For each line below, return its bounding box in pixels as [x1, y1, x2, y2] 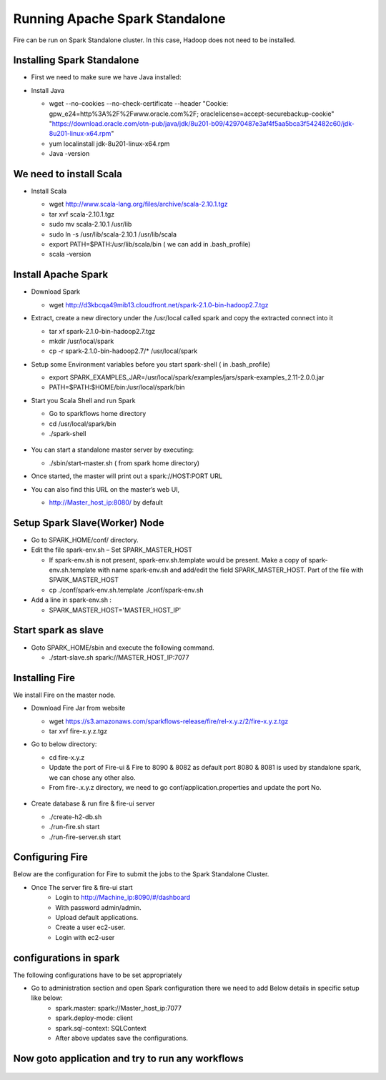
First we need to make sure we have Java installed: [31, 73, 182, 81]
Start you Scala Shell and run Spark [31, 396, 136, 405]
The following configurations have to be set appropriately [13, 971, 182, 979]
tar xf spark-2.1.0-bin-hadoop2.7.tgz [49, 327, 156, 335]
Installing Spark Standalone [13, 54, 139, 66]
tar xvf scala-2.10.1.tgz [49, 209, 115, 218]
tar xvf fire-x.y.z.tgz [49, 727, 107, 735]
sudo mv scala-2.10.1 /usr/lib [49, 220, 132, 229]
